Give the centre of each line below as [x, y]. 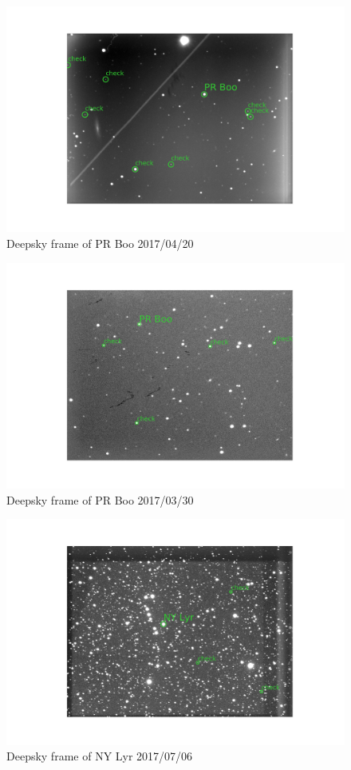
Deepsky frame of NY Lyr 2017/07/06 [100, 756]
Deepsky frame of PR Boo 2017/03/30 [100, 499]
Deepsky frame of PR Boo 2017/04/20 [100, 243]
